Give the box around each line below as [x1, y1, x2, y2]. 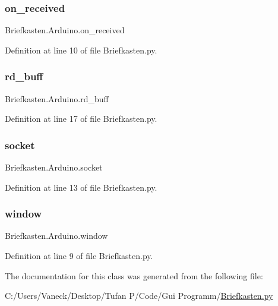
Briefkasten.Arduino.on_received [5, 24, 125, 36]
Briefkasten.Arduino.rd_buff [5, 92, 109, 105]
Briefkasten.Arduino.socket [5, 161, 103, 173]
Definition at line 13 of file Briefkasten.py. [5, 181, 157, 193]
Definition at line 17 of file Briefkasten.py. [5, 112, 157, 125]
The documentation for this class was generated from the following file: [5, 269, 263, 282]
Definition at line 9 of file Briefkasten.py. [5, 250, 153, 262]
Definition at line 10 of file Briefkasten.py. [5, 43, 157, 56]
